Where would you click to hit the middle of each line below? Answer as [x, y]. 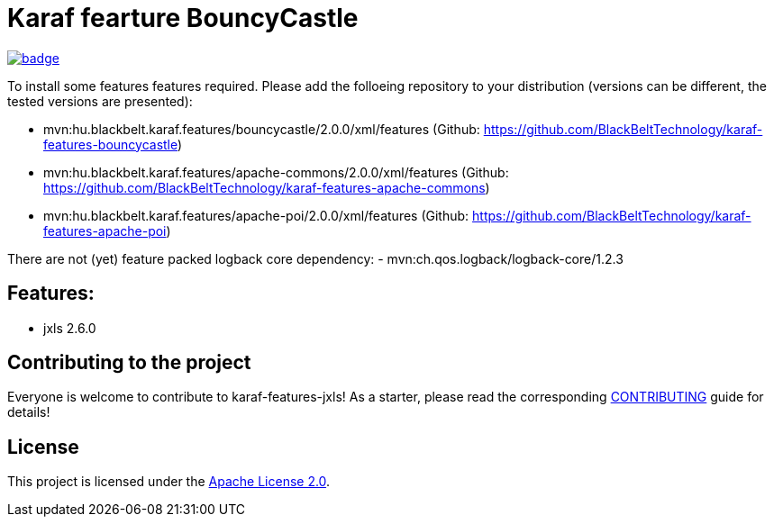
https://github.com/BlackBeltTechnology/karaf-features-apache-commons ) [267, 187]
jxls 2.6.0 [70, 328]
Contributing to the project [129, 363]
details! [29, 412]
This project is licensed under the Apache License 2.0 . [169, 482]
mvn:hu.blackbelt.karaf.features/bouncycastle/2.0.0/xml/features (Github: [262, 129]
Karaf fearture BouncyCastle [183, 18]
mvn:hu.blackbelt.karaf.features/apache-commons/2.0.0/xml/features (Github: [276, 172]
